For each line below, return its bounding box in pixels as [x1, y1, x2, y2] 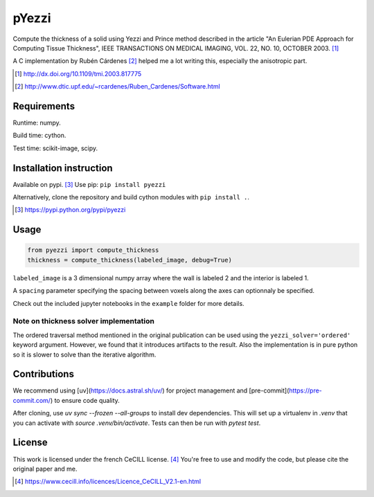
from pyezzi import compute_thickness [27, 246, 159, 254]
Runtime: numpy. [12, 118, 62, 127]
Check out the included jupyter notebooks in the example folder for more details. [12, 299, 245, 307]
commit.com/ [12, 396, 51, 404]
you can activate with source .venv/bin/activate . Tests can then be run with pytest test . [12, 419, 261, 427]
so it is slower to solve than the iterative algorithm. [12, 350, 157, 359]
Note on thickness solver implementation [12, 316, 155, 326]
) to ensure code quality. [50, 396, 121, 404]
